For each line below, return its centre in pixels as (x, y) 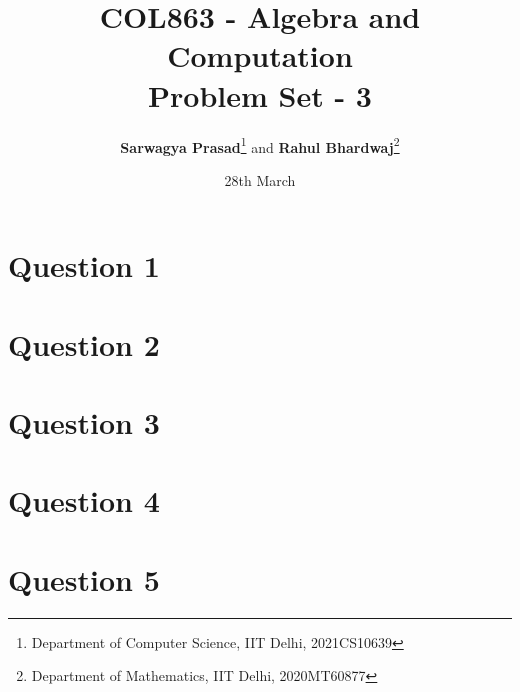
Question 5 (84, 578)
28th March (260, 179)
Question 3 (84, 422)
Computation (260, 55)
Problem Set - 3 (260, 94)
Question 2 (84, 343)
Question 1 (84, 265)
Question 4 (84, 500)
